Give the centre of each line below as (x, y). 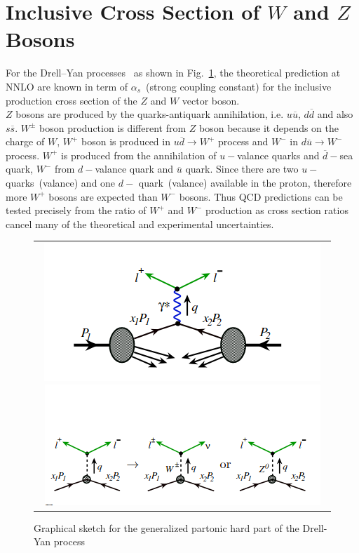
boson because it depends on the (269, 127)
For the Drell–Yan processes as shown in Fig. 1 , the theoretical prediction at (173, 73)
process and (243, 141)
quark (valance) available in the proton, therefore (245, 183)
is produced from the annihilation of (138, 155)
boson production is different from (113, 127)
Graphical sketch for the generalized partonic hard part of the (167, 527)
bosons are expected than (103, 196)
